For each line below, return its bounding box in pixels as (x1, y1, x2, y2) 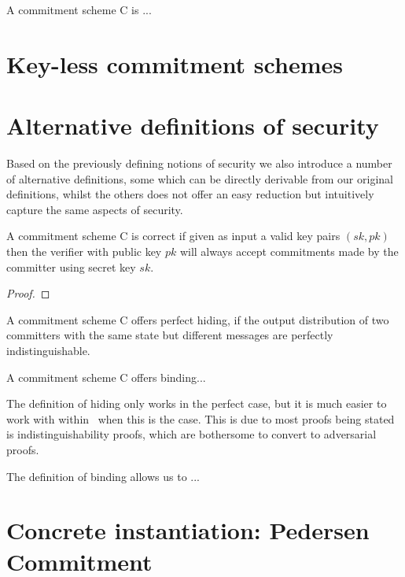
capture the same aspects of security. (6, 201, 183, 217)
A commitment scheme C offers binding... (6, 368, 206, 385)
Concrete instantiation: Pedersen (6, 514, 370, 546)
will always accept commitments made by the (179, 243, 399, 260)
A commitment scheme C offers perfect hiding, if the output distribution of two (6, 311, 389, 327)
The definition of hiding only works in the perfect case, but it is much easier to (6, 395, 387, 412)
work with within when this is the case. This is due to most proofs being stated (6, 410, 395, 427)
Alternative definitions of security (6, 109, 379, 142)
